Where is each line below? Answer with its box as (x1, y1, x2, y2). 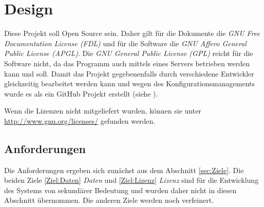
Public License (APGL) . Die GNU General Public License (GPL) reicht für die (4, 48, 253, 59)
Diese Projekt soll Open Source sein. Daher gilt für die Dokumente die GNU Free (4, 28, 260, 39)
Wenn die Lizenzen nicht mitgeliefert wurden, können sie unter (4, 105, 201, 116)
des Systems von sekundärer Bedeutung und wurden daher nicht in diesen (4, 184, 237, 195)
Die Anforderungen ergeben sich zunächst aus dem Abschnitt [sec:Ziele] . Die (4, 164, 244, 175)
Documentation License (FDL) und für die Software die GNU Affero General (4, 37, 247, 48)
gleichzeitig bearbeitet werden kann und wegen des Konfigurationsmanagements (4, 78, 255, 89)
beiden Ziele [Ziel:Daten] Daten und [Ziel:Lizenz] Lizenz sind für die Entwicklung (4, 175, 259, 185)
